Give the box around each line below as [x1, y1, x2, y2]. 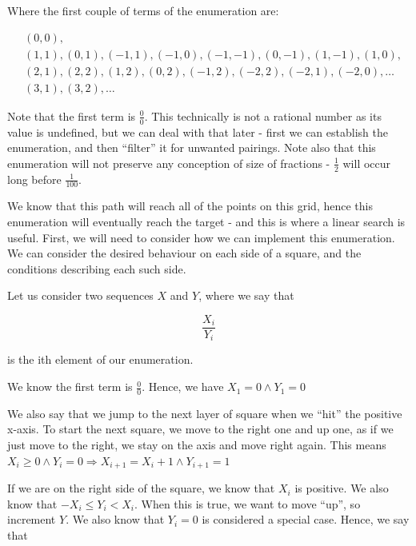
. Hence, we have [142, 378, 224, 395]
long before [7, 170, 62, 187]
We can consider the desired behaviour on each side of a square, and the [7, 245, 362, 261]
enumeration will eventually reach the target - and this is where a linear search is [7, 213, 406, 229]
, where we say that [198, 287, 294, 304]
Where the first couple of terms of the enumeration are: [7, 2, 279, 18]
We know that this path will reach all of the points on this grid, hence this [7, 197, 373, 214]
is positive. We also [294, 480, 389, 496]
